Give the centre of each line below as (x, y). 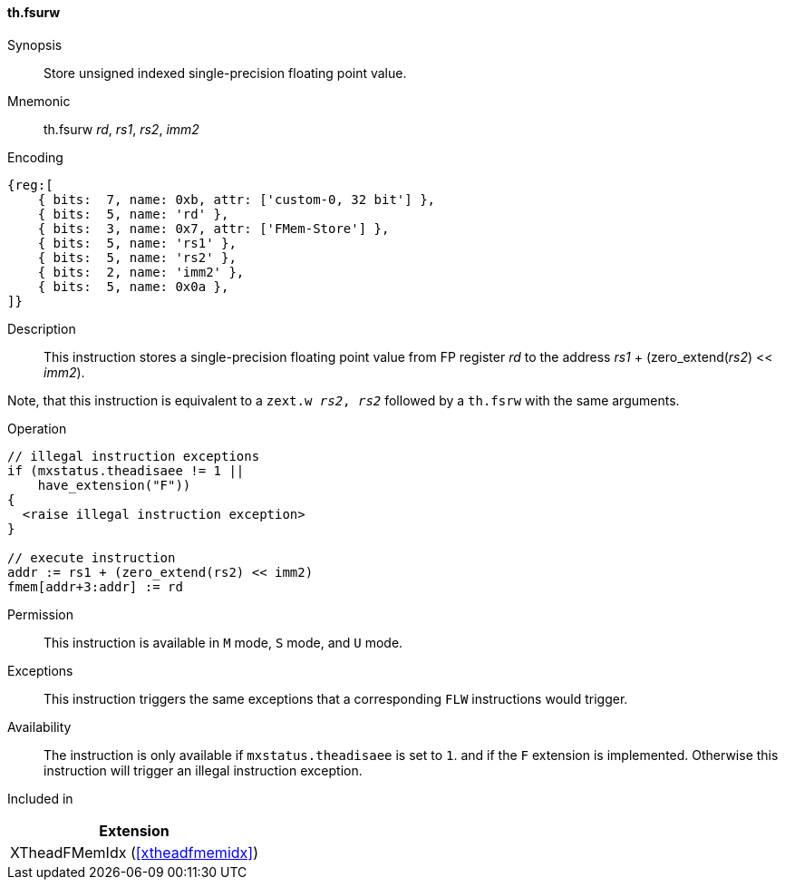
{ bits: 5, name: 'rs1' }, (137, 243)
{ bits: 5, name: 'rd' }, (133, 214)
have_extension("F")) (114, 485)
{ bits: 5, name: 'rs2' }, (137, 257)
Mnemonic (39, 101)
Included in (40, 798)
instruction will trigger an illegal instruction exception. (203, 770)
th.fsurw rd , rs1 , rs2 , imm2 (121, 129)
